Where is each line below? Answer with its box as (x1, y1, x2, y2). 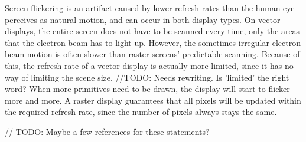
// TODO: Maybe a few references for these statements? (5, 125, 210, 137)
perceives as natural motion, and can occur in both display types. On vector (5, 13, 281, 25)
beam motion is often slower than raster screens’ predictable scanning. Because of (5, 48, 300, 60)
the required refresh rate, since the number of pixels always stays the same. (5, 105, 277, 118)
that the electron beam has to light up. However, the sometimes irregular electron (5, 36, 301, 48)
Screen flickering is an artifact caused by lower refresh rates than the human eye (5, 2, 295, 14)
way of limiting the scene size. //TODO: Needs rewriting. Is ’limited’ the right (5, 71, 289, 83)
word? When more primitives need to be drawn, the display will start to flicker (5, 82, 290, 95)
